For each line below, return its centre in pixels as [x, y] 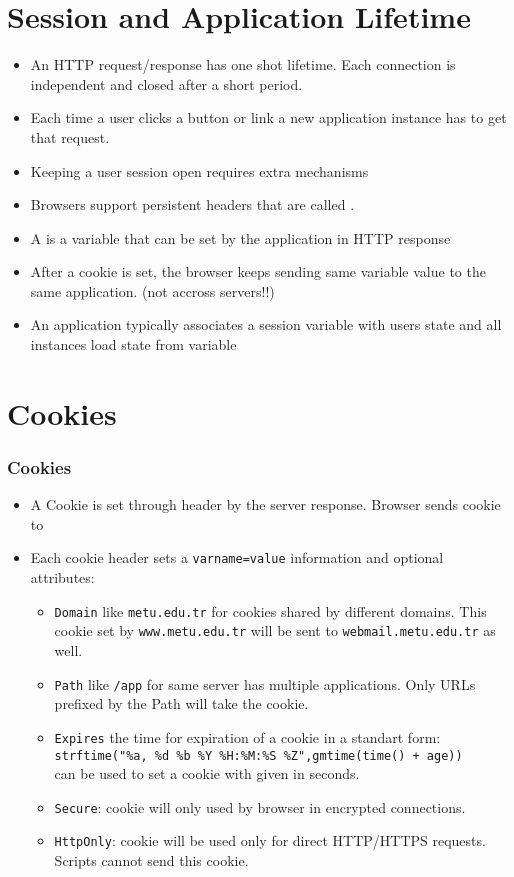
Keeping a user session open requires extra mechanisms [199, 170]
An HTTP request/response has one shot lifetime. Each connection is [243, 64]
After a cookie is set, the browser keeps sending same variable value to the [258, 271]
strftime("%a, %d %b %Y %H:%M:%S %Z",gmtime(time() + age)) [258, 755]
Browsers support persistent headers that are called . [192, 204]
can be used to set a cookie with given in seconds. [207, 773]
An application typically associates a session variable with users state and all [266, 324]
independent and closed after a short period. [166, 83]
